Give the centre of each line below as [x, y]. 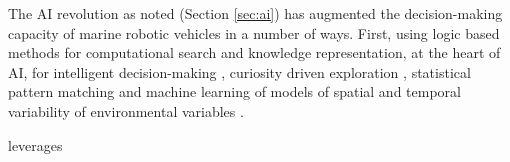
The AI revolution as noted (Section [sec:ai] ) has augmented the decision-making [255, 13]
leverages [35, 144]
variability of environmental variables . [126, 110]
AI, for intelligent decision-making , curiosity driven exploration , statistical [239, 71]
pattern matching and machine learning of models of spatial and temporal [234, 91]
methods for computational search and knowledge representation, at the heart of [254, 52]
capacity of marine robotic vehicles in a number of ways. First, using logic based [254, 32]
